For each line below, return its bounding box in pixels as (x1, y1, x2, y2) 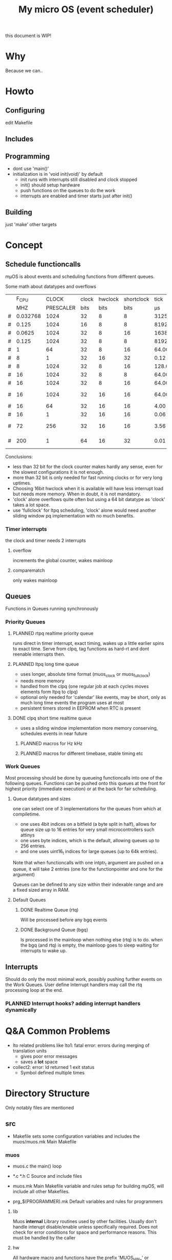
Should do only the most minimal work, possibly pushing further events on (5, 976, 162, 983)
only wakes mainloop (12, 577, 58, 583)
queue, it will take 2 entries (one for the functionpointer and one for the (12, 866, 163, 872)
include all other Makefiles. (12, 1189, 70, 1195)
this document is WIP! (5, 32, 52, 39)
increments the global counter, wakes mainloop (12, 557, 113, 563)
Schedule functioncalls (5, 260, 81, 268)
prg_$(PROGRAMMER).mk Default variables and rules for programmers (12, 1198, 163, 1205)
